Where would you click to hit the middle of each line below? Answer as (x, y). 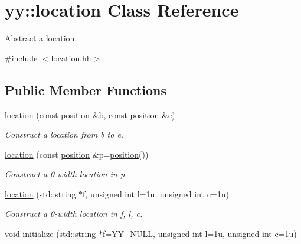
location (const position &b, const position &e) (90, 114)
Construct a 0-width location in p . (66, 174)
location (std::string (40, 193)
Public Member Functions (86, 90)
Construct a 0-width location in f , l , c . (74, 214)
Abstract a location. (41, 38)
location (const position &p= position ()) (77, 154)
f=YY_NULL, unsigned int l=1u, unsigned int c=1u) (199, 234)
